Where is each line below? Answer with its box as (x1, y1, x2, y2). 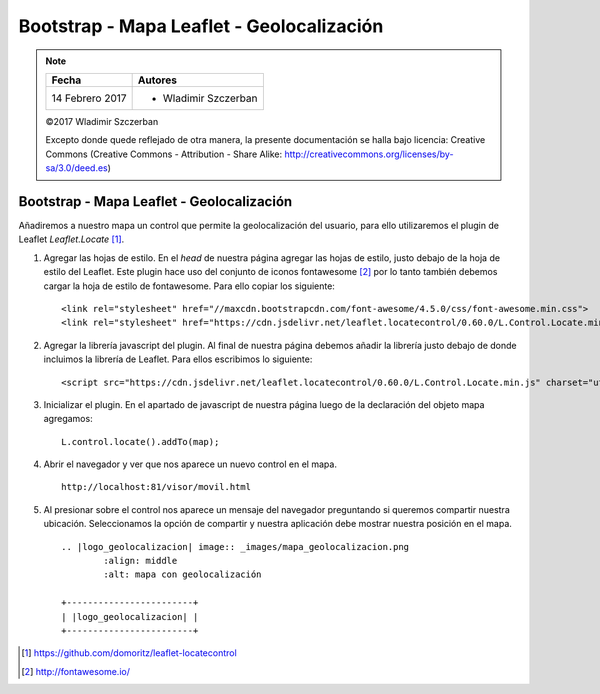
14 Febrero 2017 (51, 91, 127, 105)
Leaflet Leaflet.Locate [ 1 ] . (18, 233, 125, 245)
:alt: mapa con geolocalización (103, 569, 262, 580)
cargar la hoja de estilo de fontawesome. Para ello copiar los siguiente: (43, 280, 335, 292)
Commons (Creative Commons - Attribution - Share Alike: (45, 148, 283, 160)
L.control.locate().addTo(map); (61, 436, 220, 447)
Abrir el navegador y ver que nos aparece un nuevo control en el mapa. (43, 458, 337, 470)
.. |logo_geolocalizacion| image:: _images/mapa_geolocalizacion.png (61, 541, 410, 552)
